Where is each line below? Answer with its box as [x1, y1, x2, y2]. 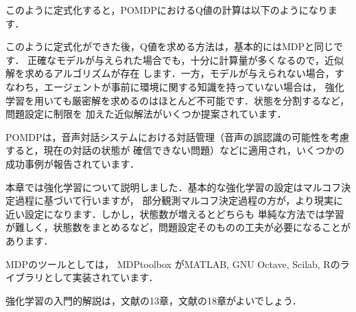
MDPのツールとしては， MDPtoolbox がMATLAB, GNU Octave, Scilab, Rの [5, 256, 340, 271]
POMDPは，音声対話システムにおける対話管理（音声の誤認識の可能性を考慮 [5, 129, 350, 144]
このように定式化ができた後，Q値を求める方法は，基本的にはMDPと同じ [5, 39, 333, 54]
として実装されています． [43, 270, 158, 285]
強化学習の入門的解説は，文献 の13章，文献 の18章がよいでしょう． [5, 293, 302, 307]
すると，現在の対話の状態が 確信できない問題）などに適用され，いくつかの [5, 143, 345, 157]
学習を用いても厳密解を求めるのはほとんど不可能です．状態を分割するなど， [5, 93, 350, 107]
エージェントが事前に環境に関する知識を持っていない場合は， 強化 [43, 79, 344, 93]
